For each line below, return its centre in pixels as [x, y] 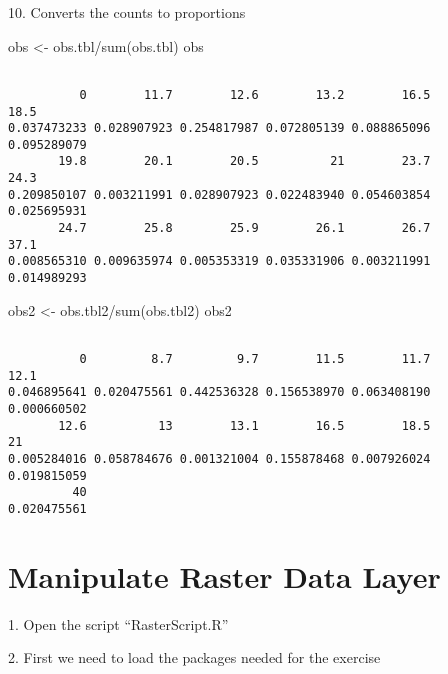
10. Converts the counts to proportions [127, 12]
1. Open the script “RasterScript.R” [118, 623]
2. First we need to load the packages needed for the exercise [194, 657]
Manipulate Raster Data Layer [224, 575]
